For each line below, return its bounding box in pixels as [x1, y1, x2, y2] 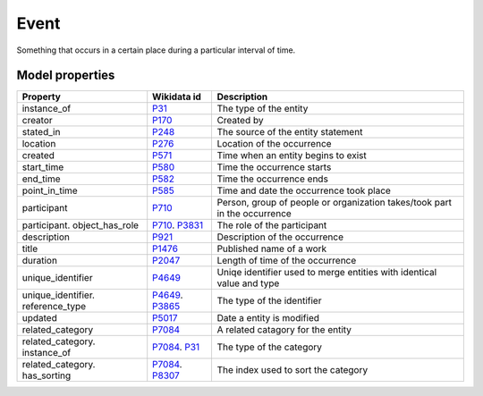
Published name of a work [216, 242, 327, 255]
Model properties [16, 68, 115, 83]
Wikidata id [152, 90, 201, 103]
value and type [216, 277, 280, 290]
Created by [216, 114, 264, 127]
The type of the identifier [216, 295, 322, 308]
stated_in [21, 126, 61, 139]
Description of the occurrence [216, 231, 344, 243]
